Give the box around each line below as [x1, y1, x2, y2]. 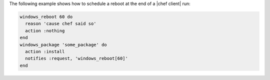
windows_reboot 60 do [19, 14, 73, 19]
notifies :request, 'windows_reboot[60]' [25, 56, 128, 62]
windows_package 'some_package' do [19, 42, 107, 47]
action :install [25, 49, 65, 54]
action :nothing [25, 28, 65, 33]
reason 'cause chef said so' [25, 21, 97, 27]
